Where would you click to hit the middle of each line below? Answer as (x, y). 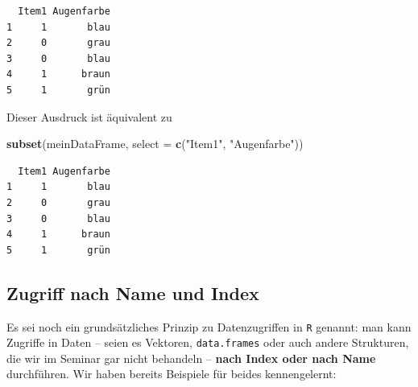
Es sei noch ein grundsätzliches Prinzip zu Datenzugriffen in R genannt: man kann (209, 326)
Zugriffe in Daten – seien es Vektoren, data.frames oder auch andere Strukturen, (208, 342)
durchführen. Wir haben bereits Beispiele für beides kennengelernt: (172, 374)
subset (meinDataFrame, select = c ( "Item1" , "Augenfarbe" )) (155, 144)
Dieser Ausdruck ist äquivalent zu (89, 116)
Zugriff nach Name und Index (133, 292)
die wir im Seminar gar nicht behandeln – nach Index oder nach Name (191, 358)
